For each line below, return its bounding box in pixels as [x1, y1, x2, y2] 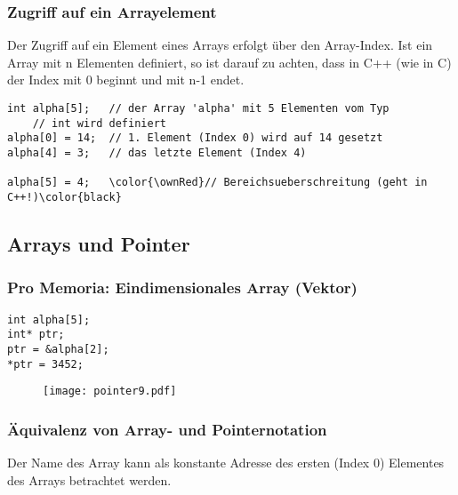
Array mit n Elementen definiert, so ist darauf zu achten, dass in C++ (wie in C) [7, 52, 452, 71]
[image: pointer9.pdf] [43, 385, 177, 398]
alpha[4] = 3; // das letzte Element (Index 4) [7, 146, 307, 159]
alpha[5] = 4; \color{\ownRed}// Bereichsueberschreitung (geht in [7, 176, 428, 189]
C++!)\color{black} [7, 190, 122, 204]
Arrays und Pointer [7, 229, 190, 257]
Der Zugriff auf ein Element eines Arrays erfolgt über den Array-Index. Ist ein [7, 36, 433, 54]
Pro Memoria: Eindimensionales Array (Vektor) [7, 276, 358, 299]
